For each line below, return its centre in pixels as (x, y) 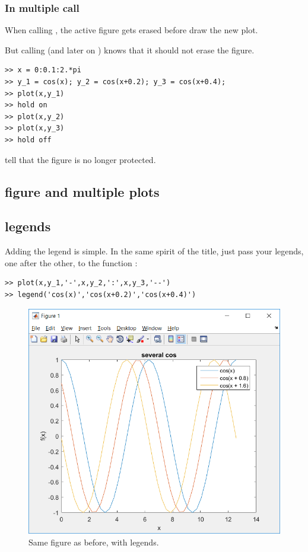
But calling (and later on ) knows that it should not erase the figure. (130, 50)
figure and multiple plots (82, 191)
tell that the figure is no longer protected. (80, 159)
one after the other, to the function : (71, 262)
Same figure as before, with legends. (94, 542)
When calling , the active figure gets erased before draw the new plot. (131, 30)
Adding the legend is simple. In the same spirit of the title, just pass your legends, (154, 251)
